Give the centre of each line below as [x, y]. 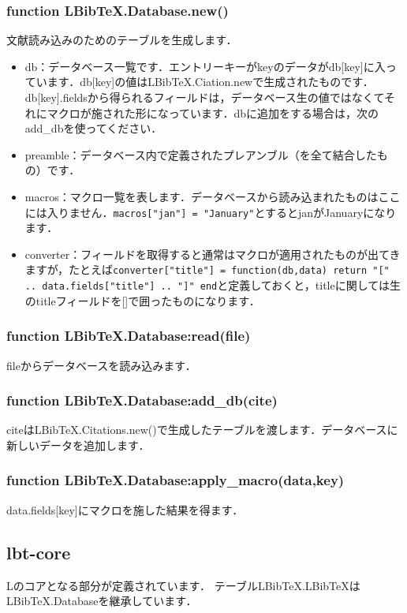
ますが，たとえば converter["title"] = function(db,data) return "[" [207, 269]
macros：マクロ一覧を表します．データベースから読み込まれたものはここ [213, 196]
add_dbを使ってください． [93, 128]
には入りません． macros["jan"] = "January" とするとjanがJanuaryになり [211, 212]
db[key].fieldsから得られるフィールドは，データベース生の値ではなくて [205, 97]
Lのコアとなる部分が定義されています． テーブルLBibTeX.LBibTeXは [183, 585]
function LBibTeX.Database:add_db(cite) [142, 400]
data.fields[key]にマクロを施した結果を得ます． [125, 509]
